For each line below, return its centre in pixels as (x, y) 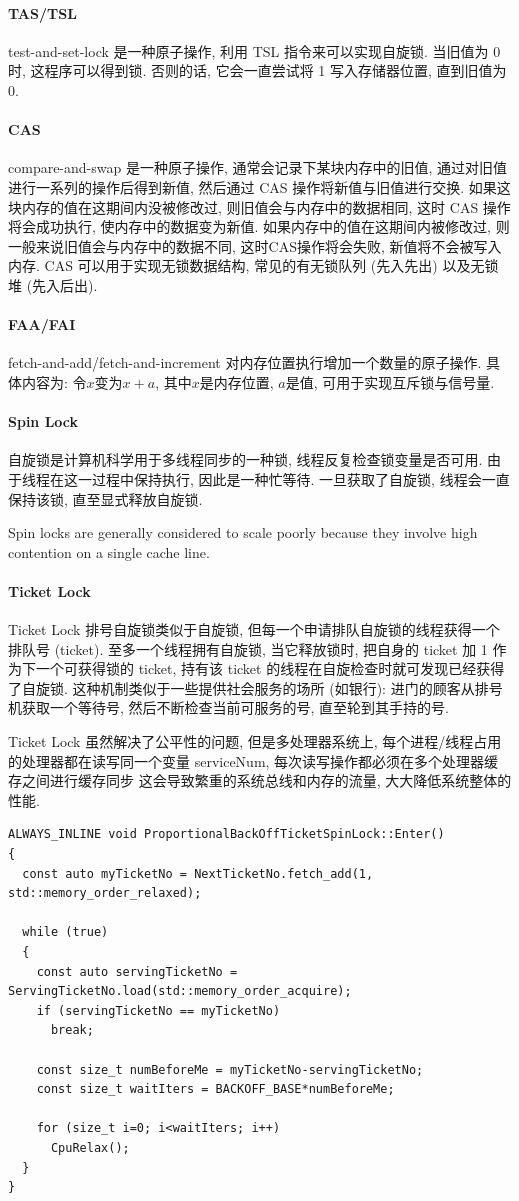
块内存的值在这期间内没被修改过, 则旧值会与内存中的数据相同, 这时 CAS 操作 (259, 206)
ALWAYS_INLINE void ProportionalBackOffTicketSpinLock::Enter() (226, 834)
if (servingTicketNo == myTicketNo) (158, 1010)
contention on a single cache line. (109, 551)
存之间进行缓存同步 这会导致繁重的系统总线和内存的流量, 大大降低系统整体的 (260, 780)
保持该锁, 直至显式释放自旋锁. (105, 498)
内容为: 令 (54, 381)
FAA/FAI (42, 324)
